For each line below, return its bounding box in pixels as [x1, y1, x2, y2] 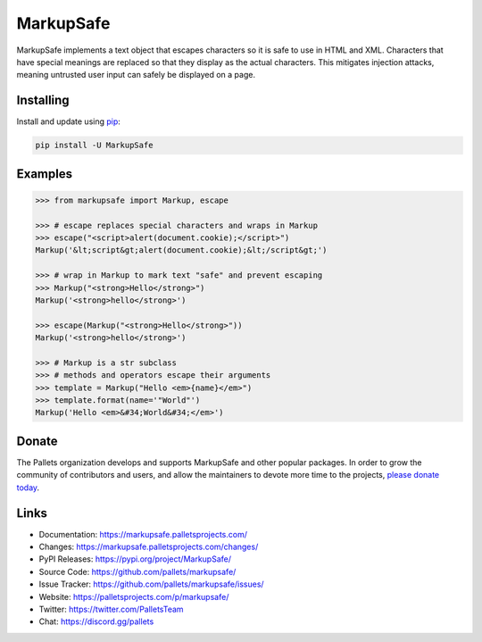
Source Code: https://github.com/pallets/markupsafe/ [38, 566, 237, 577]
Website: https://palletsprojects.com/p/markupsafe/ [38, 591, 229, 602]
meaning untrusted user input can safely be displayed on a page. [16, 70, 256, 80]
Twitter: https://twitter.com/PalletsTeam [38, 604, 184, 614]
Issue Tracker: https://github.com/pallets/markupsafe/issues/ [38, 579, 264, 589]
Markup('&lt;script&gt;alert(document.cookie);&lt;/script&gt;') [35, 246, 328, 255]
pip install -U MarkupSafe [35, 140, 154, 151]
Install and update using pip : [16, 116, 120, 127]
